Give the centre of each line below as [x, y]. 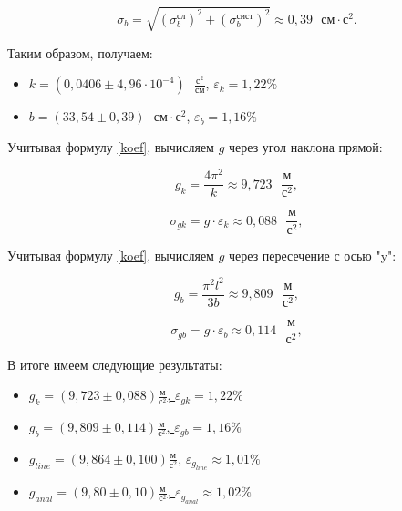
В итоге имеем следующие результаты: [115, 364]
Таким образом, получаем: [80, 52]
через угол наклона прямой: [305, 146]
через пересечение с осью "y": [312, 255]
